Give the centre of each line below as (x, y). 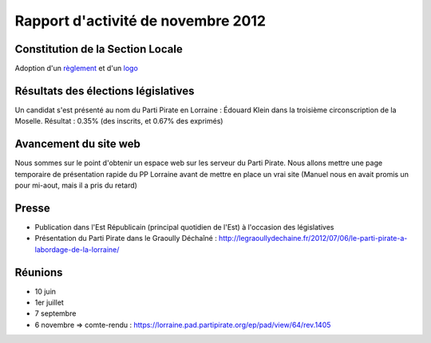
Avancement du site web (78, 144)
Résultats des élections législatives (105, 91)
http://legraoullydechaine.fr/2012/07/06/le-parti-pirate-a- (313, 239)
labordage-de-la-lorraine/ (77, 249)
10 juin (45, 291)
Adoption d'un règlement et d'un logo (77, 69)
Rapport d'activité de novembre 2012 (140, 21)
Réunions (39, 272)
